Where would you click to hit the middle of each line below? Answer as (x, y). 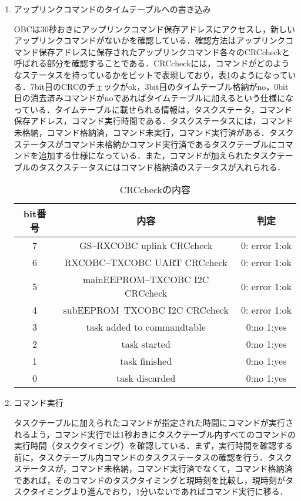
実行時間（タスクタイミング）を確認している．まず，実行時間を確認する (153, 445)
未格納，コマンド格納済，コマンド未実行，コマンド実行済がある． (141, 132)
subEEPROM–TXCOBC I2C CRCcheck (146, 310)
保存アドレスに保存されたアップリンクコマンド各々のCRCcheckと (164, 51)
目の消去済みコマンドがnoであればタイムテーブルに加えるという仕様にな (153, 98)
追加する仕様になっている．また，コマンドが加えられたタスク (158, 155)
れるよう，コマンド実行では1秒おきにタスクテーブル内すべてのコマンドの (155, 434)
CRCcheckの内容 (155, 190)
